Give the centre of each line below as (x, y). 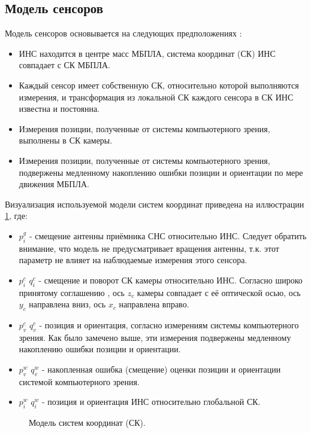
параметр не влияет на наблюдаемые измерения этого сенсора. (133, 260)
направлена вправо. (154, 304)
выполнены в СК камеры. (66, 140)
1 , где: (16, 216)
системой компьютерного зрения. (79, 381)
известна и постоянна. (59, 109)
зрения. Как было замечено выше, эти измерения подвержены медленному (155, 337)
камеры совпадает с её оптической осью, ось (219, 292)
